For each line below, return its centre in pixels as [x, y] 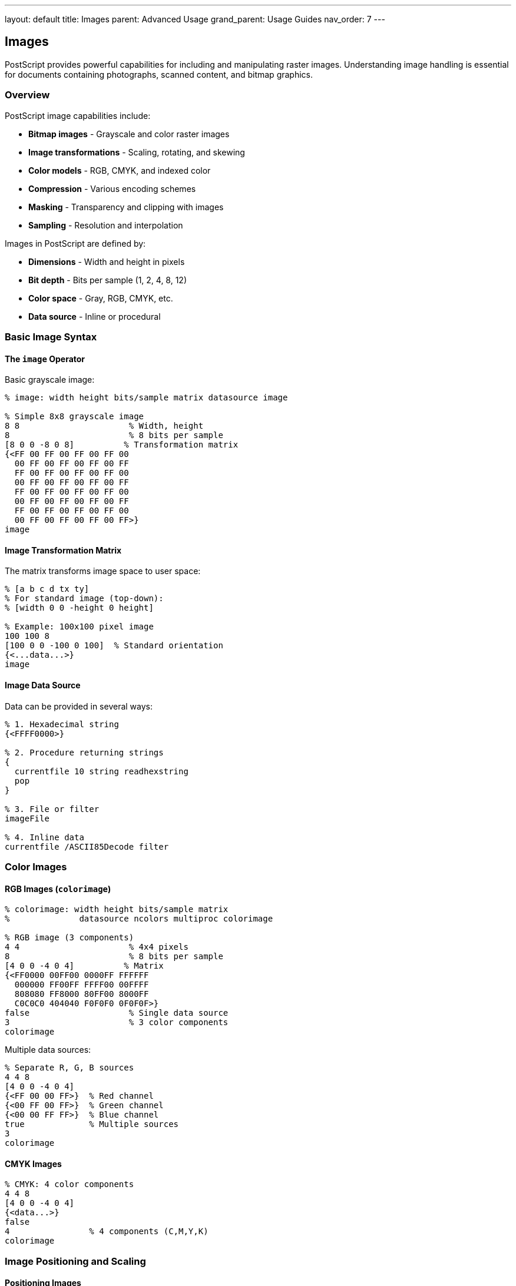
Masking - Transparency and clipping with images [126, 207]
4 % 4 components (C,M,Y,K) [107, 1232]
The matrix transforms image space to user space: [103, 571]
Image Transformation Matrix [63, 550]
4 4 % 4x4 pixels [97, 947]
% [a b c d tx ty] [47, 589]
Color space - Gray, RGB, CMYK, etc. [101, 298]
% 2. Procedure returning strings [84, 752]
